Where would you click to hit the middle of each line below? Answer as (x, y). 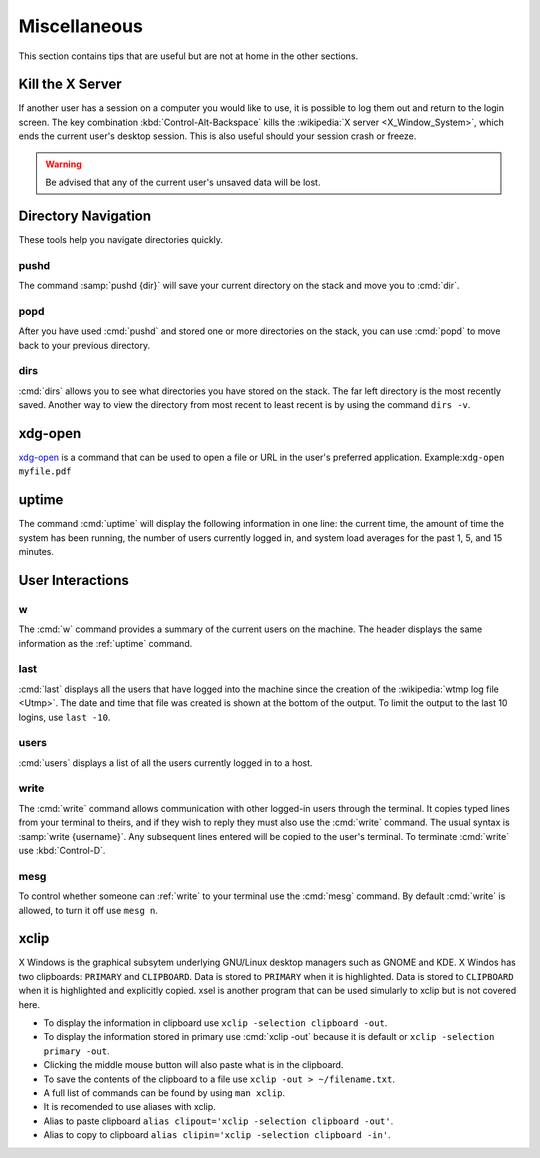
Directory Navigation (85, 215)
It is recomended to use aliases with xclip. (130, 1107)
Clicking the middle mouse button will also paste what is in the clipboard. (193, 1065)
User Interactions (74, 580)
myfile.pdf (45, 471)
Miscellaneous (81, 26)
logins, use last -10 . (64, 717)
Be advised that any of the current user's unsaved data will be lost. (183, 182)
